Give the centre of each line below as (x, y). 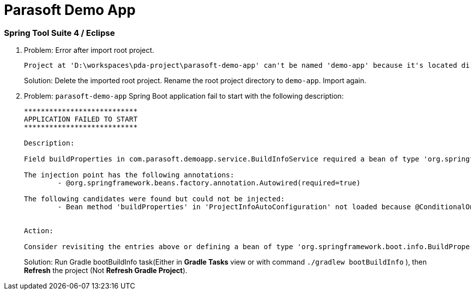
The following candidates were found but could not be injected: (154, 199)
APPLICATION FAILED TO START (81, 119)
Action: (39, 231)
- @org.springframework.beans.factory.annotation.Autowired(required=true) (209, 183)
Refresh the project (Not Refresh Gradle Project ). (106, 271)
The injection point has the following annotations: (129, 175)
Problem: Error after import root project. (89, 50)
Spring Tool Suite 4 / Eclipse (60, 33)
